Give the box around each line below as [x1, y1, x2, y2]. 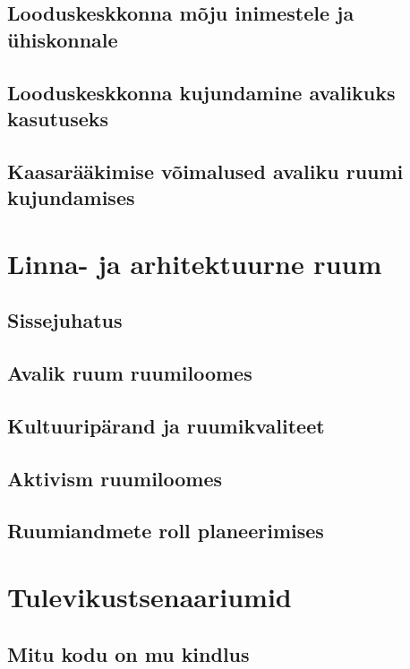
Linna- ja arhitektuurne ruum [7, 244, 382, 281]
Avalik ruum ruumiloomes [7, 359, 252, 387]
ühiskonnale [7, 25, 118, 53]
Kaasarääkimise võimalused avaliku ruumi [7, 157, 404, 184]
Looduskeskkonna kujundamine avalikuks [7, 78, 396, 106]
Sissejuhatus [7, 306, 123, 334]
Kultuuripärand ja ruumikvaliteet [7, 411, 325, 439]
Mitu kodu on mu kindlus [7, 639, 250, 667]
